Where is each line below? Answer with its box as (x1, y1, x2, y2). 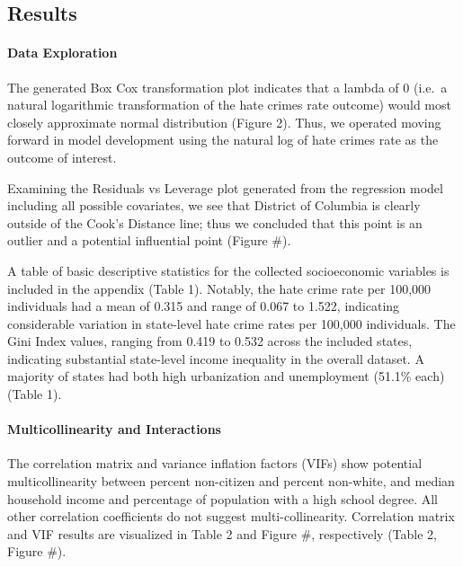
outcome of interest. (7, 147, 117, 166)
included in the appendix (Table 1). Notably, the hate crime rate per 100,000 (7, 279, 432, 297)
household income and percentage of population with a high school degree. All (7, 489, 438, 508)
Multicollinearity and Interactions (7, 420, 221, 439)
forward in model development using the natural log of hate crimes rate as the (7, 130, 439, 149)
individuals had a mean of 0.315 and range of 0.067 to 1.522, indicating (7, 297, 400, 315)
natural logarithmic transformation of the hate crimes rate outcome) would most (7, 95, 451, 114)
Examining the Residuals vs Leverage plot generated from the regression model (7, 178, 443, 197)
